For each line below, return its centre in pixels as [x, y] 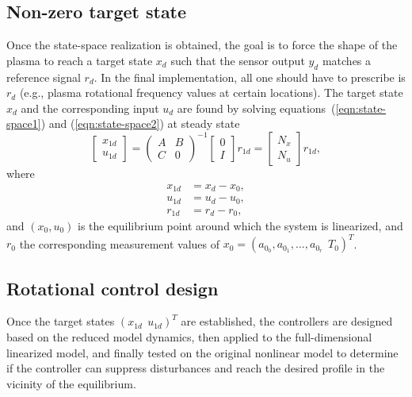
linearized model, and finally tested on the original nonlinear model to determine [202, 352]
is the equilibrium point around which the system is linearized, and [240, 226]
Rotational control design [113, 288]
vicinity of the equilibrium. [71, 383]
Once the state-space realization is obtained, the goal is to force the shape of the [202, 45]
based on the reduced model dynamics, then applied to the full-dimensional [189, 336]
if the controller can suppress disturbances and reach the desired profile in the [196, 368]
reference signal [44, 77]
